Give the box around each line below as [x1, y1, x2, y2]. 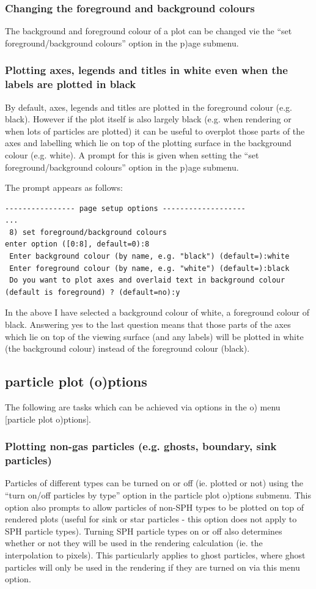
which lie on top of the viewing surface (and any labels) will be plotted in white [5, 330, 304, 343]
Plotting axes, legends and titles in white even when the [5, 62, 288, 78]
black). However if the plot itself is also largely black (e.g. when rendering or [5, 113, 292, 125]
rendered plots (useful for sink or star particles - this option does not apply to [5, 513, 297, 525]
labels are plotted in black [5, 76, 136, 92]
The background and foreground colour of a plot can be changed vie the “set [5, 24, 292, 37]
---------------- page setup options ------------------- [5, 204, 246, 213]
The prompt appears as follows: [5, 181, 123, 194]
